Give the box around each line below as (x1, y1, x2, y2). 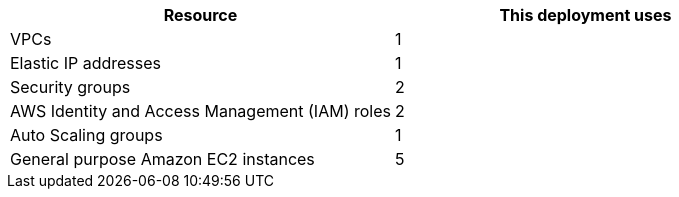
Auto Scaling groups (10, 125, 163, 145)
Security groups (10, 77, 131, 97)
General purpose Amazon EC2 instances (10, 149, 315, 169)
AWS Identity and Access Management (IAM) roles (10, 101, 391, 121)
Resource (163, 5, 238, 25)
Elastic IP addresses (10, 53, 162, 73)
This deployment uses (499, 5, 672, 25)
